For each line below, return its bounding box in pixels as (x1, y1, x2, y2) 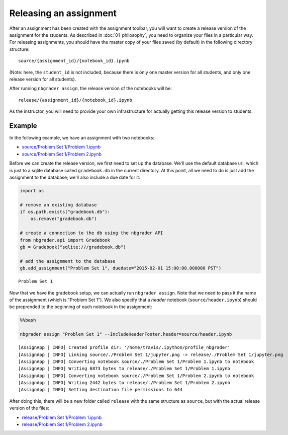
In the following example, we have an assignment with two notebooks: (9, 134, 155, 140)
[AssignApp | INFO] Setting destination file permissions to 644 (18, 387, 183, 393)
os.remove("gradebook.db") (30, 216, 98, 222)
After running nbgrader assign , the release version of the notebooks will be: (9, 86, 172, 92)
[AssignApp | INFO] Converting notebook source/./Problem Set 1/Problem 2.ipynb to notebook (18, 373, 254, 379)
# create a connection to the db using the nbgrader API (20, 230, 163, 236)
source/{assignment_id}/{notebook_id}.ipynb (18, 58, 130, 64)
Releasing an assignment (9, 8, 117, 19)
